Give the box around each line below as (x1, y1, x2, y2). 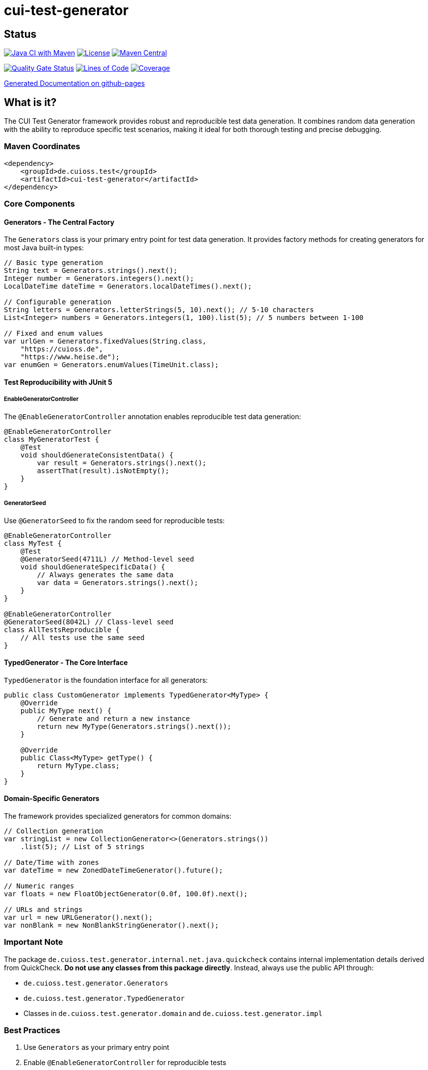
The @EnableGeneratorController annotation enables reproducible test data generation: (4, 412, 302, 421)
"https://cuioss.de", (20, 345, 103, 353)
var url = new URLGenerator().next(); (4, 913, 153, 921)
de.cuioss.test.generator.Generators (24, 979, 169, 987)
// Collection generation (4, 827, 103, 835)
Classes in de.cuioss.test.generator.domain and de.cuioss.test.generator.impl (24, 1009, 323, 1017)
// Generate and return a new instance (37, 714, 190, 722)
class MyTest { (4, 539, 62, 547)
